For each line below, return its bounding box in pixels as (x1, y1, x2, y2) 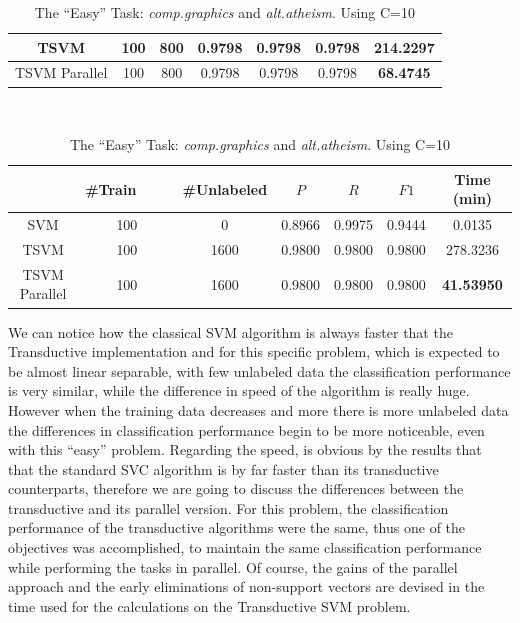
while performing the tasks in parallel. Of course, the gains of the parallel (8, 556, 458, 577)
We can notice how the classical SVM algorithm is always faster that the (8, 321, 453, 342)
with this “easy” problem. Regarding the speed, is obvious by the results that (8, 439, 482, 460)
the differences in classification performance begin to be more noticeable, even (8, 419, 485, 440)
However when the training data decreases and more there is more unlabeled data (8, 399, 509, 420)
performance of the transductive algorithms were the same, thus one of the (8, 517, 466, 538)
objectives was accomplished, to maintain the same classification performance (8, 537, 482, 558)
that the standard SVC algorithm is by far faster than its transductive (8, 458, 439, 479)
